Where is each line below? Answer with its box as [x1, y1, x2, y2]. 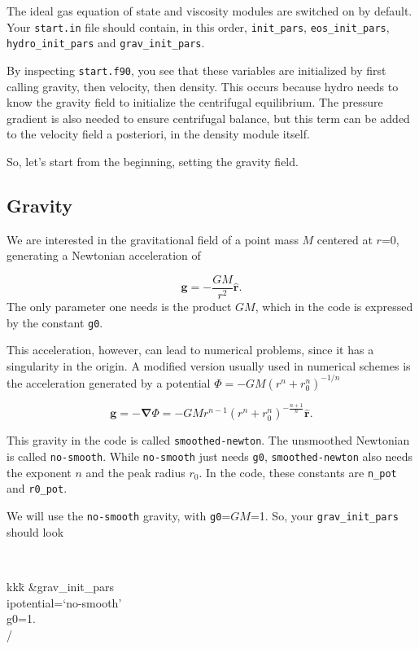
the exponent [7, 463, 72, 480]
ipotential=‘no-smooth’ [7, 594, 122, 611]
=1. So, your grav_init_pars [250, 507, 399, 524]
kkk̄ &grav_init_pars [7, 577, 115, 594]
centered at [316, 230, 373, 248]
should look [7, 523, 64, 540]
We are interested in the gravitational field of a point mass [7, 230, 299, 248]
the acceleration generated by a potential [7, 374, 211, 391]
